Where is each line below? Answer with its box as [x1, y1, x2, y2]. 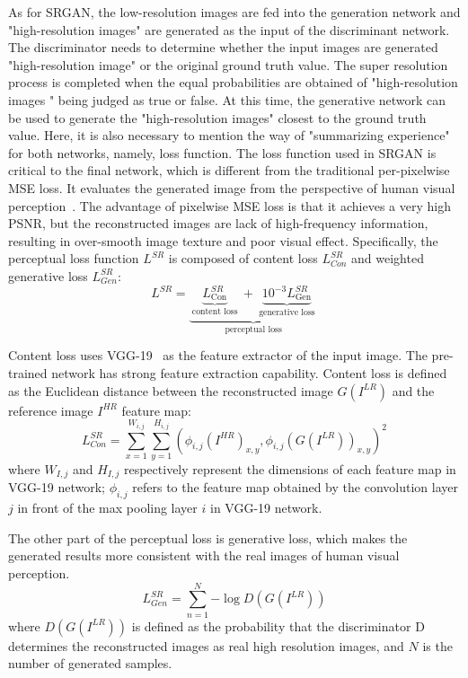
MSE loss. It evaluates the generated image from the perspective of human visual [8, 178, 455, 197]
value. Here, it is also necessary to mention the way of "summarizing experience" [8, 126, 450, 145]
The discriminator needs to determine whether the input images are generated [8, 38, 438, 57]
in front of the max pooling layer [17, 498, 198, 517]
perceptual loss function [8, 249, 139, 268]
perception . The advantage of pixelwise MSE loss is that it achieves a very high [8, 196, 451, 215]
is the [422, 636, 453, 655]
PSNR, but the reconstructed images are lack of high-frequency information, [8, 214, 428, 233]
